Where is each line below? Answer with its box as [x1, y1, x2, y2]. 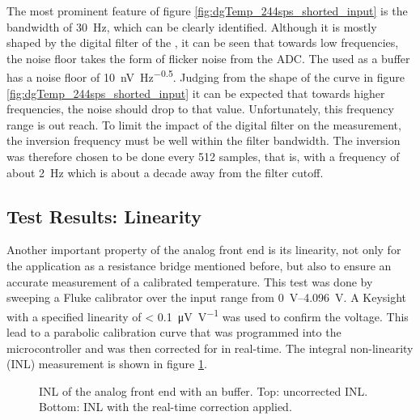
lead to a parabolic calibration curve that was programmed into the [6, 324, 342, 341]
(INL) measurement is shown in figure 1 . [6, 355, 207, 372]
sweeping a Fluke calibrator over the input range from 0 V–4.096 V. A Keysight [6, 289, 407, 306]
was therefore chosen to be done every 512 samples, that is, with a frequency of [6, 148, 400, 164]
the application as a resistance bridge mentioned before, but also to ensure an [6, 257, 392, 274]
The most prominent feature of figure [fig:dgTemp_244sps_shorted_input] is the [6, 2, 408, 19]
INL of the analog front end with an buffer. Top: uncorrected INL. [39, 382, 368, 399]
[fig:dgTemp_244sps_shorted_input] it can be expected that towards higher [6, 84, 385, 101]
